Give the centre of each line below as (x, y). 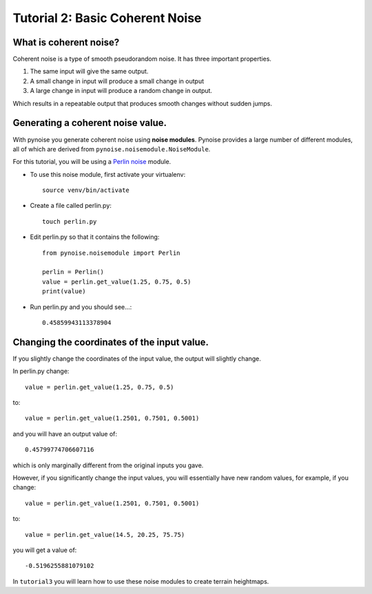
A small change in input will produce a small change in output (117, 81)
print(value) (64, 291)
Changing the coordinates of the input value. (111, 342)
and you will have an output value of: (65, 434)
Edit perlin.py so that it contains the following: (95, 237)
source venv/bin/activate (86, 190)
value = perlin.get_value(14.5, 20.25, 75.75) (105, 534)
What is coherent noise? (66, 42)
